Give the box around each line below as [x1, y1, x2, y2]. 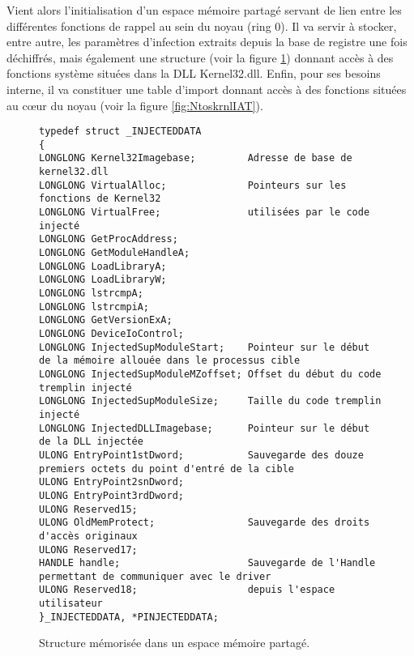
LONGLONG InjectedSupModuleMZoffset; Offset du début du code [39, 368, 382, 380]
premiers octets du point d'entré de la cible [39, 462, 294, 475]
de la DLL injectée [39, 436, 143, 448]
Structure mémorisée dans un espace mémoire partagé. [39, 634, 310, 651]
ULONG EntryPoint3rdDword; [39, 489, 184, 501]
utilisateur [39, 598, 103, 610]
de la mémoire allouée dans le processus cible [39, 355, 301, 367]
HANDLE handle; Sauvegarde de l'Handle [39, 557, 376, 569]
